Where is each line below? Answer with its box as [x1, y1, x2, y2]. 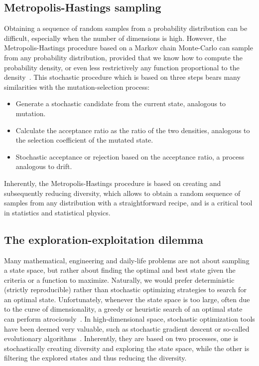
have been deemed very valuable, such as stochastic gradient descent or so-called [4, 323, 250, 334]
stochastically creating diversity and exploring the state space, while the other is [4, 343, 250, 353]
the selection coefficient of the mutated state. [15, 135, 153, 145]
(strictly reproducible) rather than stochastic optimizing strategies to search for [4, 284, 247, 295]
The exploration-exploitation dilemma [4, 231, 203, 247]
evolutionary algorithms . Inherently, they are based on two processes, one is [4, 333, 239, 344]
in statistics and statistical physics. [4, 207, 111, 217]
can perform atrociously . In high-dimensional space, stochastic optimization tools [4, 314, 255, 324]
